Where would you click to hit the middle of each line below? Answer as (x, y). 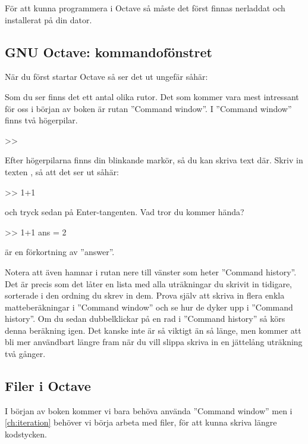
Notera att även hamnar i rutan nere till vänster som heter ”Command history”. (151, 271)
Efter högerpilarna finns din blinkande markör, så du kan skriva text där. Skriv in (154, 160)
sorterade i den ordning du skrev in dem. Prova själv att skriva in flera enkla (145, 295)
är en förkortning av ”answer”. (60, 252)
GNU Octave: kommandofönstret (109, 52)
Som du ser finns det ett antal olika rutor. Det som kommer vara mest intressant (152, 96)
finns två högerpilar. (41, 120)
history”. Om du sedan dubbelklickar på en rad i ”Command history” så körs (145, 319)
